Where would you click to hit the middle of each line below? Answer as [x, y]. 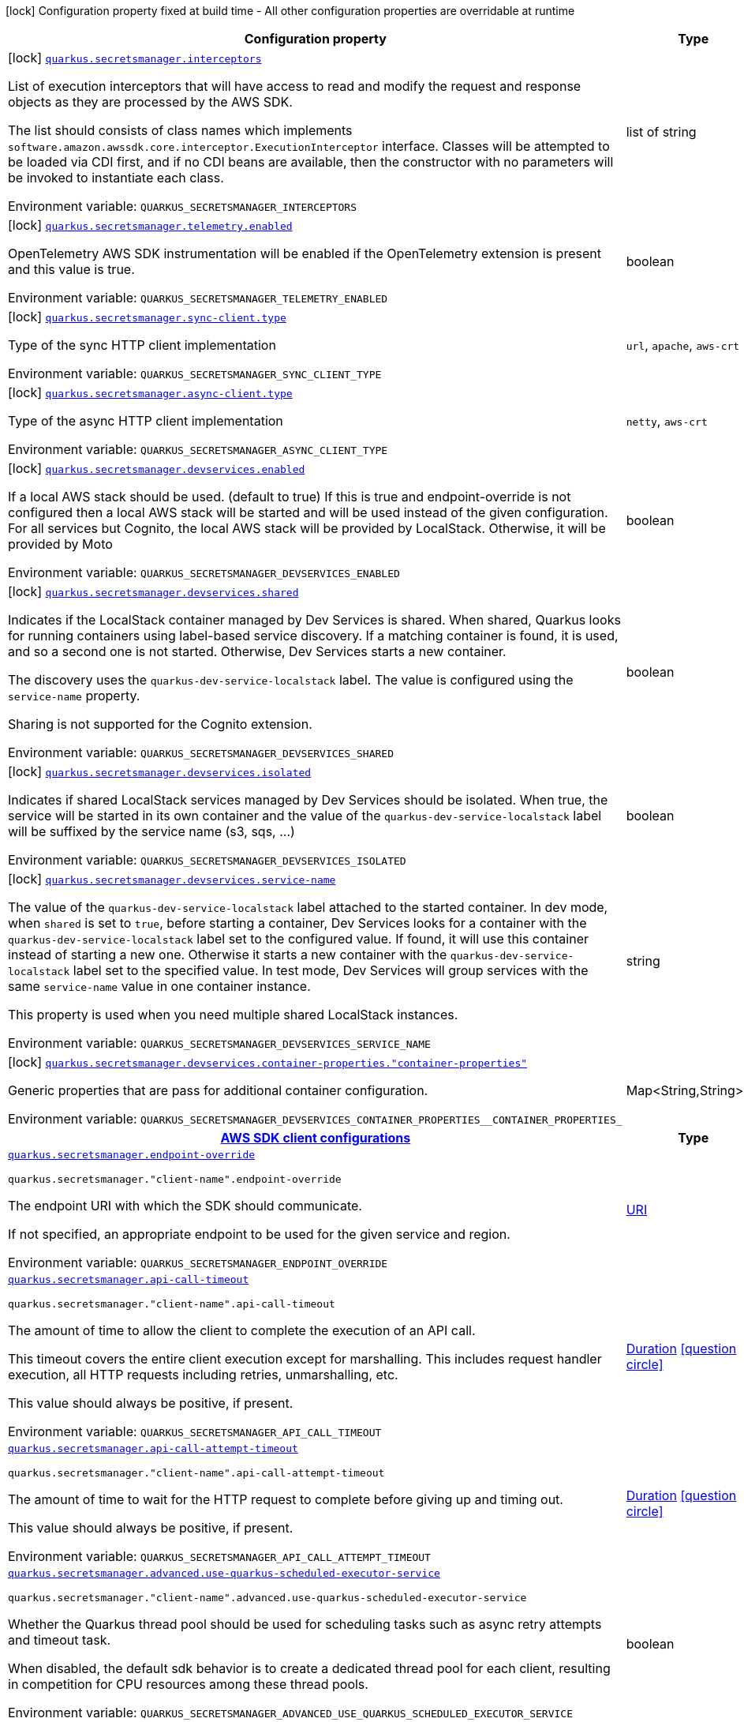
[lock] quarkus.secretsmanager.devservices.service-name [172, 879]
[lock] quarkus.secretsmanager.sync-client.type [147, 317]
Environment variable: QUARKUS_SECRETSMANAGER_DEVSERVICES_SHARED [201, 752]
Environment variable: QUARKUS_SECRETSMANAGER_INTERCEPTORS [183, 206]
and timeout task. [60, 1640]
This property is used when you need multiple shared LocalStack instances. [233, 1015]
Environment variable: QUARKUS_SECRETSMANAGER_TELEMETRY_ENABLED [198, 298]
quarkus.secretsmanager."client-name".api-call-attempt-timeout [196, 1473]
